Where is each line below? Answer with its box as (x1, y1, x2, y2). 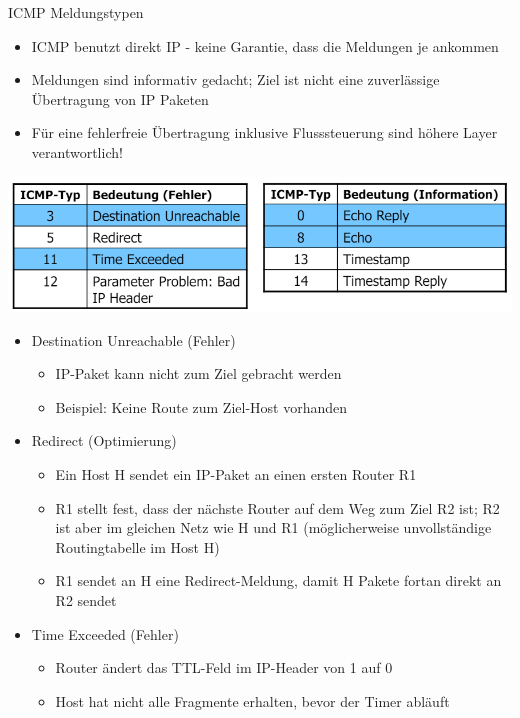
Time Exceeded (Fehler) (31, 623, 179, 644)
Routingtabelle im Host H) (55, 536, 220, 557)
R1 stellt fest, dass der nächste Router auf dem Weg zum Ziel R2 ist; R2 (55, 497, 500, 518)
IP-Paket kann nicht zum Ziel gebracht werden (55, 363, 342, 384)
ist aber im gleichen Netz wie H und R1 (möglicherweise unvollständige (55, 517, 492, 538)
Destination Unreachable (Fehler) (31, 329, 236, 350)
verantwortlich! (31, 141, 123, 162)
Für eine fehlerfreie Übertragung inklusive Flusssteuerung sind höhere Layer (31, 122, 498, 143)
